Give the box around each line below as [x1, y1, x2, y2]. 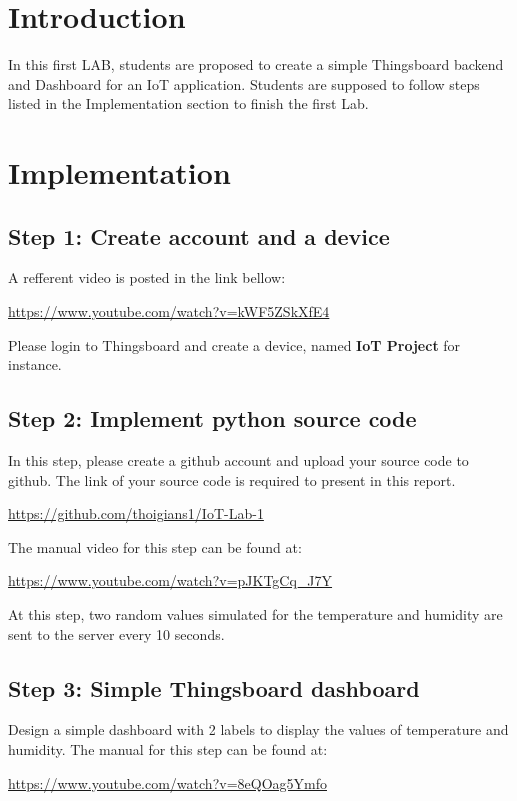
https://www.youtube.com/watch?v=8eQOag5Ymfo [8, 772, 327, 793]
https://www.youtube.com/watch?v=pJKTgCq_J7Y [8, 570, 333, 591]
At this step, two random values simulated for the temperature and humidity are [8, 604, 503, 625]
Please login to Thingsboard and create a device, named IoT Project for [8, 334, 461, 355]
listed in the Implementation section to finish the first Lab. [8, 93, 369, 114]
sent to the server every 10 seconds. [8, 623, 225, 644]
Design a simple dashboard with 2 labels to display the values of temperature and [8, 719, 509, 740]
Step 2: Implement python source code [8, 403, 417, 434]
